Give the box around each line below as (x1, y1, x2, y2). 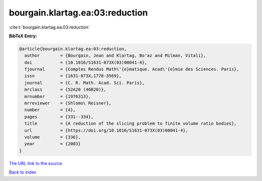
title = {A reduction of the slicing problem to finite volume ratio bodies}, (24, 121, 237, 126)
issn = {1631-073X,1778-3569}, (24, 73, 122, 79)
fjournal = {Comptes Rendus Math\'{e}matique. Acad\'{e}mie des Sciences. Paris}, (24, 66, 240, 72)
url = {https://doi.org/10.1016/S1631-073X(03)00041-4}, (24, 128, 188, 133)
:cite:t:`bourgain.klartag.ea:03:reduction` (9, 24, 90, 30)
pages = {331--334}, (24, 114, 94, 119)
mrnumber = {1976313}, (24, 94, 91, 99)
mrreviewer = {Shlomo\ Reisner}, (24, 100, 112, 106)
